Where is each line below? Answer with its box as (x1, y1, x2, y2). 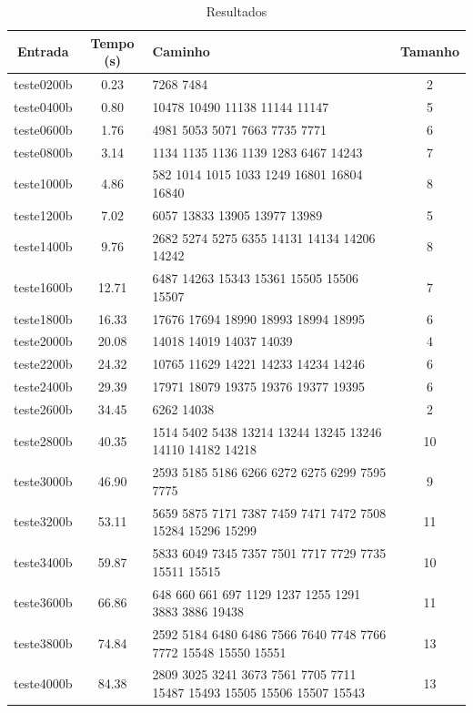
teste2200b (14, 354, 73, 373)
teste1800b (14, 309, 73, 328)
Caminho (152, 42, 210, 61)
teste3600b (14, 593, 73, 612)
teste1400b (14, 237, 73, 256)
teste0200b (14, 75, 73, 94)
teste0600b (14, 119, 73, 138)
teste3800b (14, 633, 73, 652)
